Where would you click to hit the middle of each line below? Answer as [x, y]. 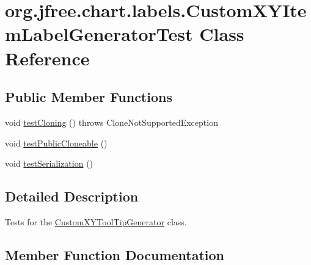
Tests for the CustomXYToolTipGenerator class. [96, 221]
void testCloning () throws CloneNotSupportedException [112, 122]
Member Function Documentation [115, 254]
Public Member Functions [89, 97]
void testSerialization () [49, 163]
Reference [47, 58]
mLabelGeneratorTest [99, 34]
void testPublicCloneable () [56, 143]
